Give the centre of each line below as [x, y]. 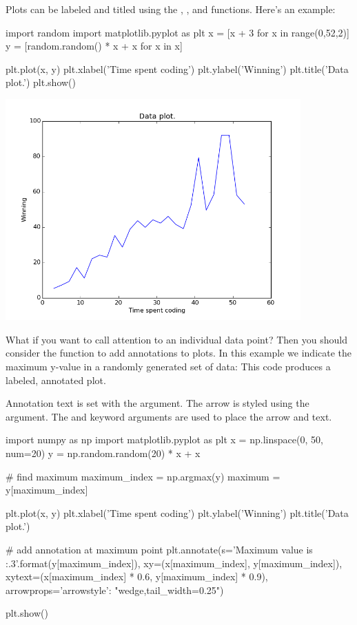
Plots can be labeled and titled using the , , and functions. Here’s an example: [171, 9]
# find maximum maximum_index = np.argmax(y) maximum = [143, 476]
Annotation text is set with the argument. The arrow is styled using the [157, 403]
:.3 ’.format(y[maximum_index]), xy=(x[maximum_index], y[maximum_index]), [174, 563]
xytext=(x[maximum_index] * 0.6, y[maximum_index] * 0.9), [137, 576]
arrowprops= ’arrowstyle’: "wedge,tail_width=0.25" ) [115, 590]
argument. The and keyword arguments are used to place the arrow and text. [169, 416]
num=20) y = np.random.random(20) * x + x [103, 453]
